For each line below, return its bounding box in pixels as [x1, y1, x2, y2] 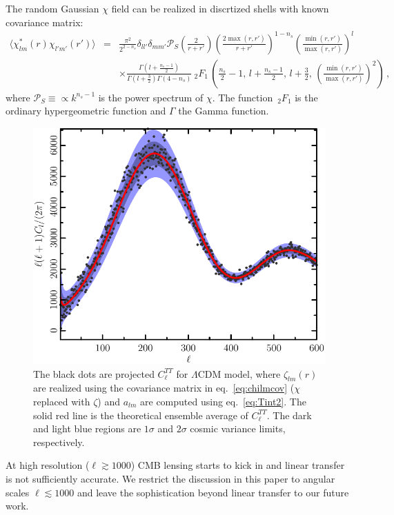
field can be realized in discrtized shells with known [111, 1, 329, 15]
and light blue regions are [33, 421, 141, 436]
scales [6, 485, 30, 499]
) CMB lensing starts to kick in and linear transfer [130, 458, 345, 472]
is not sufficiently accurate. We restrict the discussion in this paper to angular [6, 471, 335, 485]
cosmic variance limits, [190, 421, 286, 436]
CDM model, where [197, 366, 281, 381]
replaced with [33, 394, 90, 408]
